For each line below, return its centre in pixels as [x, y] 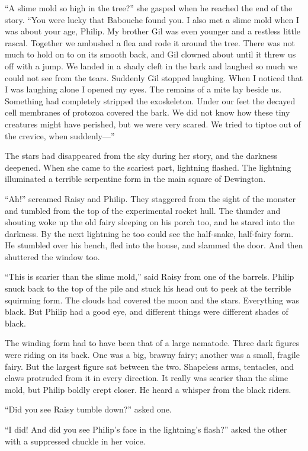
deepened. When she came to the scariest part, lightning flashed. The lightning [148, 167]
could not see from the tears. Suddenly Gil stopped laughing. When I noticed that [154, 77]
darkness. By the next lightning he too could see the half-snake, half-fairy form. [149, 233]
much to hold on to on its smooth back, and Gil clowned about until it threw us [150, 54]
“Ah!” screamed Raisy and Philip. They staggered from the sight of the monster [150, 198]
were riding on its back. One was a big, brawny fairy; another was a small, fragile [152, 355]
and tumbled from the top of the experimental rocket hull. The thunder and [143, 210]
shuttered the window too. [52, 256]
